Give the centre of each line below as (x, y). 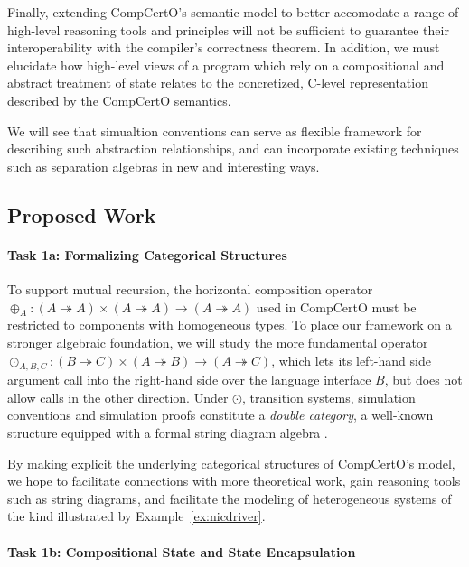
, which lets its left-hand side (351, 360)
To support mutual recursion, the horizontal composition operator (190, 288)
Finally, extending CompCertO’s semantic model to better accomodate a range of (233, 12)
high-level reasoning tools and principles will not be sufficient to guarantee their (228, 29)
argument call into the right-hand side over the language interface (189, 380)
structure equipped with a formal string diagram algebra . (168, 433)
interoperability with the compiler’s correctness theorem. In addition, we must (224, 47)
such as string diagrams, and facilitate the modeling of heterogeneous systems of (230, 498)
